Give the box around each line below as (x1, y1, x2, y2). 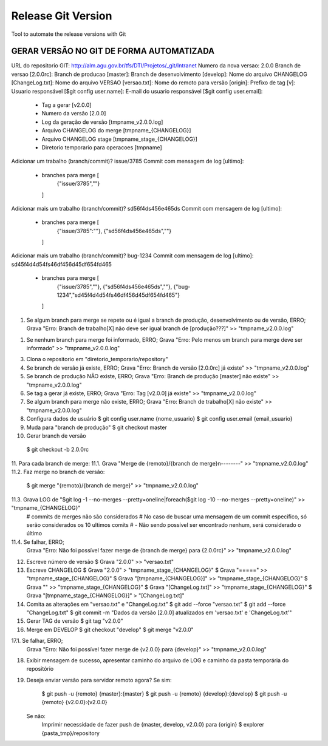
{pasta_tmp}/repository (41, 729, 100, 737)
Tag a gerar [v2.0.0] (41, 101, 92, 109)
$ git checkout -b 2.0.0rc (26, 446, 89, 453)
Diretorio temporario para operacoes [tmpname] (41, 143, 162, 151)
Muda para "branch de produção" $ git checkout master (26, 424, 167, 431)
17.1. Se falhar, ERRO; (11, 637, 63, 645)
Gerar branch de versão (26, 432, 86, 439)
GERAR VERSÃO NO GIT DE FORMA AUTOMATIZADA (11, 46, 215, 56)
